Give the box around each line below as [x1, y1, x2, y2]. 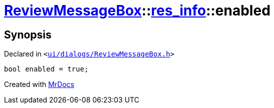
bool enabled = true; [4, 65, 89, 73]
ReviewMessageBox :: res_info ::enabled [4, 2, 270, 19]
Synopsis [4, 28, 52, 41]
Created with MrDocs [4, 80, 75, 89]
